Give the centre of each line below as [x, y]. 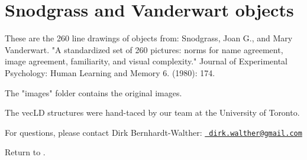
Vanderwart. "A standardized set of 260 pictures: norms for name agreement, [144, 49]
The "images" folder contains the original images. [93, 92]
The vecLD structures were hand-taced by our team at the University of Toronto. [152, 112]
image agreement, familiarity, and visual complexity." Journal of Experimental [146, 61]
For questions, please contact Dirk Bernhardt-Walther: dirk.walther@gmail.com [153, 132]
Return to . [25, 152]
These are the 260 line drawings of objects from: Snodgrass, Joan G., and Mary [149, 38]
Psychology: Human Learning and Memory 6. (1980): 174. [110, 72]
